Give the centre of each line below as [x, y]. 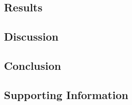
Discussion [31, 36]
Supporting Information [66, 94]
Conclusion [33, 65]
